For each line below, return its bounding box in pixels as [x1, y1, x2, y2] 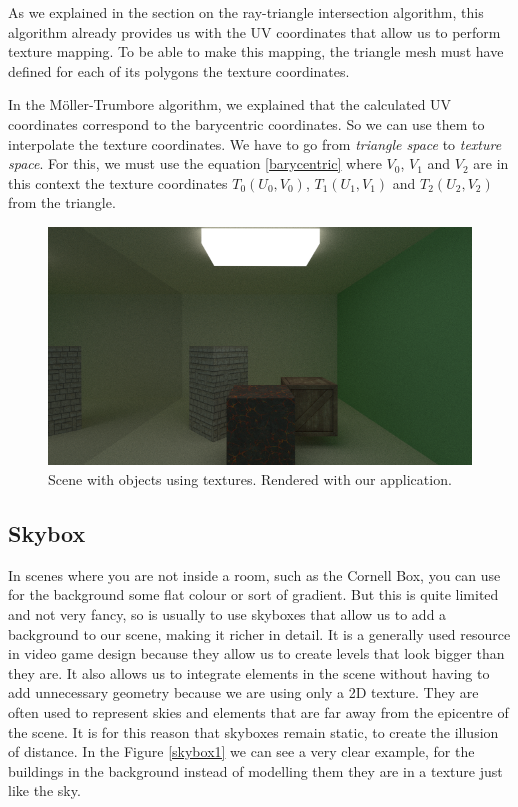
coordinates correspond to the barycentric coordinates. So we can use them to [8, 113, 485, 134]
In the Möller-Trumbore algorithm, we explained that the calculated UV [8, 94, 452, 115]
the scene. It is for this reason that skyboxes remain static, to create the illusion [8, 721, 499, 742]
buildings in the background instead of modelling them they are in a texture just [8, 760, 503, 781]
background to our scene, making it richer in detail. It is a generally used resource [8, 623, 511, 644]
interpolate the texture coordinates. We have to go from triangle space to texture [8, 133, 502, 154]
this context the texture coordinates [8, 172, 228, 193]
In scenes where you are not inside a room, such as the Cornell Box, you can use [8, 564, 501, 585]
